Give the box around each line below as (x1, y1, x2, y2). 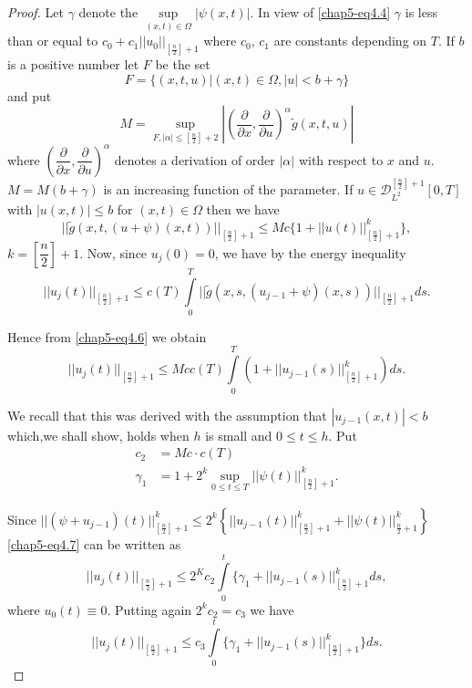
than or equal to (7, 31, 98, 50)
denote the (78, 3, 139, 21)
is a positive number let (7, 55, 139, 74)
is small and (205, 425, 272, 444)
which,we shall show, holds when (7, 425, 190, 444)
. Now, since (79, 243, 148, 262)
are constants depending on (273, 31, 427, 50)
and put (7, 86, 52, 105)
